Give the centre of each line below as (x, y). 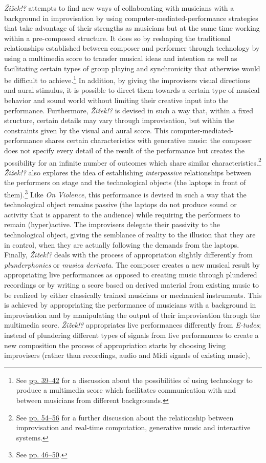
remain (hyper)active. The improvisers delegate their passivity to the (112, 224)
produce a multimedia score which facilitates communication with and (126, 390)
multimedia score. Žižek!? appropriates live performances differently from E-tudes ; (133, 325)
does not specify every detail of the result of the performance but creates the (124, 150)
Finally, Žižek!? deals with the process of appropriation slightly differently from (128, 255)
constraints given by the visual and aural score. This (86, 130)
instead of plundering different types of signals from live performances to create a (131, 335)
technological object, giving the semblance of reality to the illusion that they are (130, 235)
